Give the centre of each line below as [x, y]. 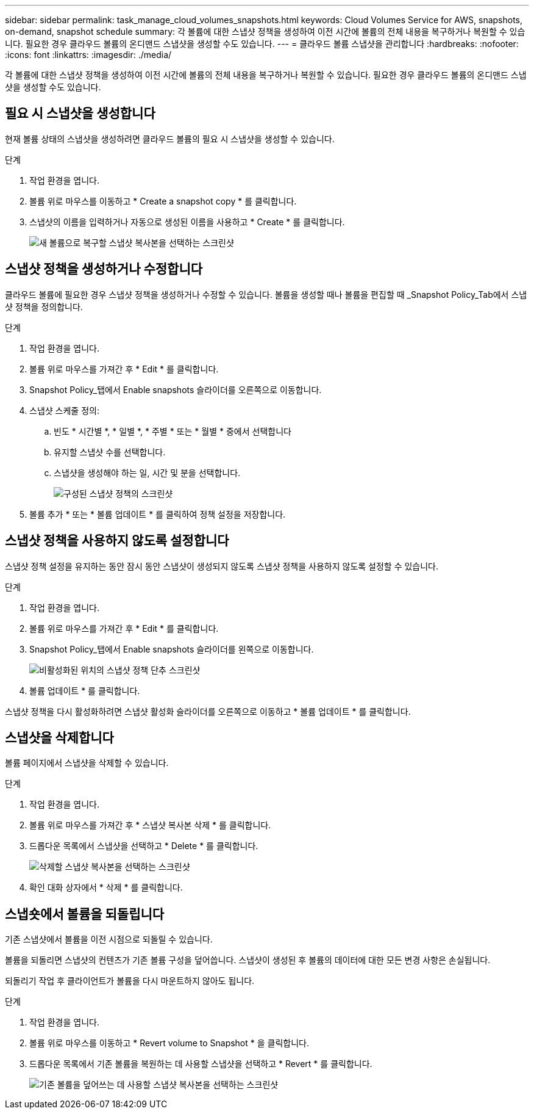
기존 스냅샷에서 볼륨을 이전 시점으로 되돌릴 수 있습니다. [109, 939]
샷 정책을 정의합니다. [44, 306]
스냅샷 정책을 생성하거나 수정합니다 [104, 269]
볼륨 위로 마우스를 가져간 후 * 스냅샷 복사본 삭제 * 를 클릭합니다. [150, 825]
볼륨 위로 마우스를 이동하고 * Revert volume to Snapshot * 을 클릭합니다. [169, 1043]
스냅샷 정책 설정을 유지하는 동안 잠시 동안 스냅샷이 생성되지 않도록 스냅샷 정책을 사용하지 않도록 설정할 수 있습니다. [222, 566]
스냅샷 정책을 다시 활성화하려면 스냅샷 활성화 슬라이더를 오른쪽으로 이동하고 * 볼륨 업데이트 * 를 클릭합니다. [208, 711]
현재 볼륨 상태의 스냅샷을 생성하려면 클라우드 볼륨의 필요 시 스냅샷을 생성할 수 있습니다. [170, 139]
